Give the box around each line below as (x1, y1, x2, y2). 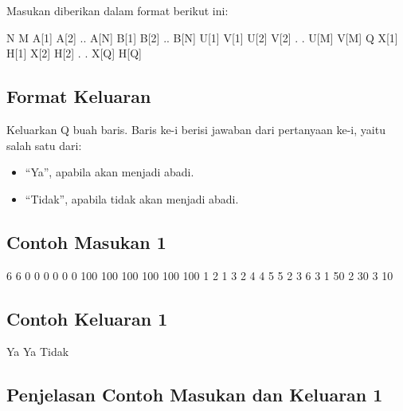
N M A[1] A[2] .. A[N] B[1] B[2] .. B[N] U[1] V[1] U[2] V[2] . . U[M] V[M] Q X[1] (6, 29, 398, 45)
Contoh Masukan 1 (6, 229, 166, 254)
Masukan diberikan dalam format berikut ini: (6, 2, 229, 18)
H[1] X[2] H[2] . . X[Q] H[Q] (6, 45, 142, 61)
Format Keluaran (6, 84, 151, 109)
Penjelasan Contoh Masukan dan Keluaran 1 (6, 382, 383, 407)
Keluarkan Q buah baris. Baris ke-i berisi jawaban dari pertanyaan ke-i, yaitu (6, 121, 385, 137)
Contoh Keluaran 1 (6, 306, 168, 330)
